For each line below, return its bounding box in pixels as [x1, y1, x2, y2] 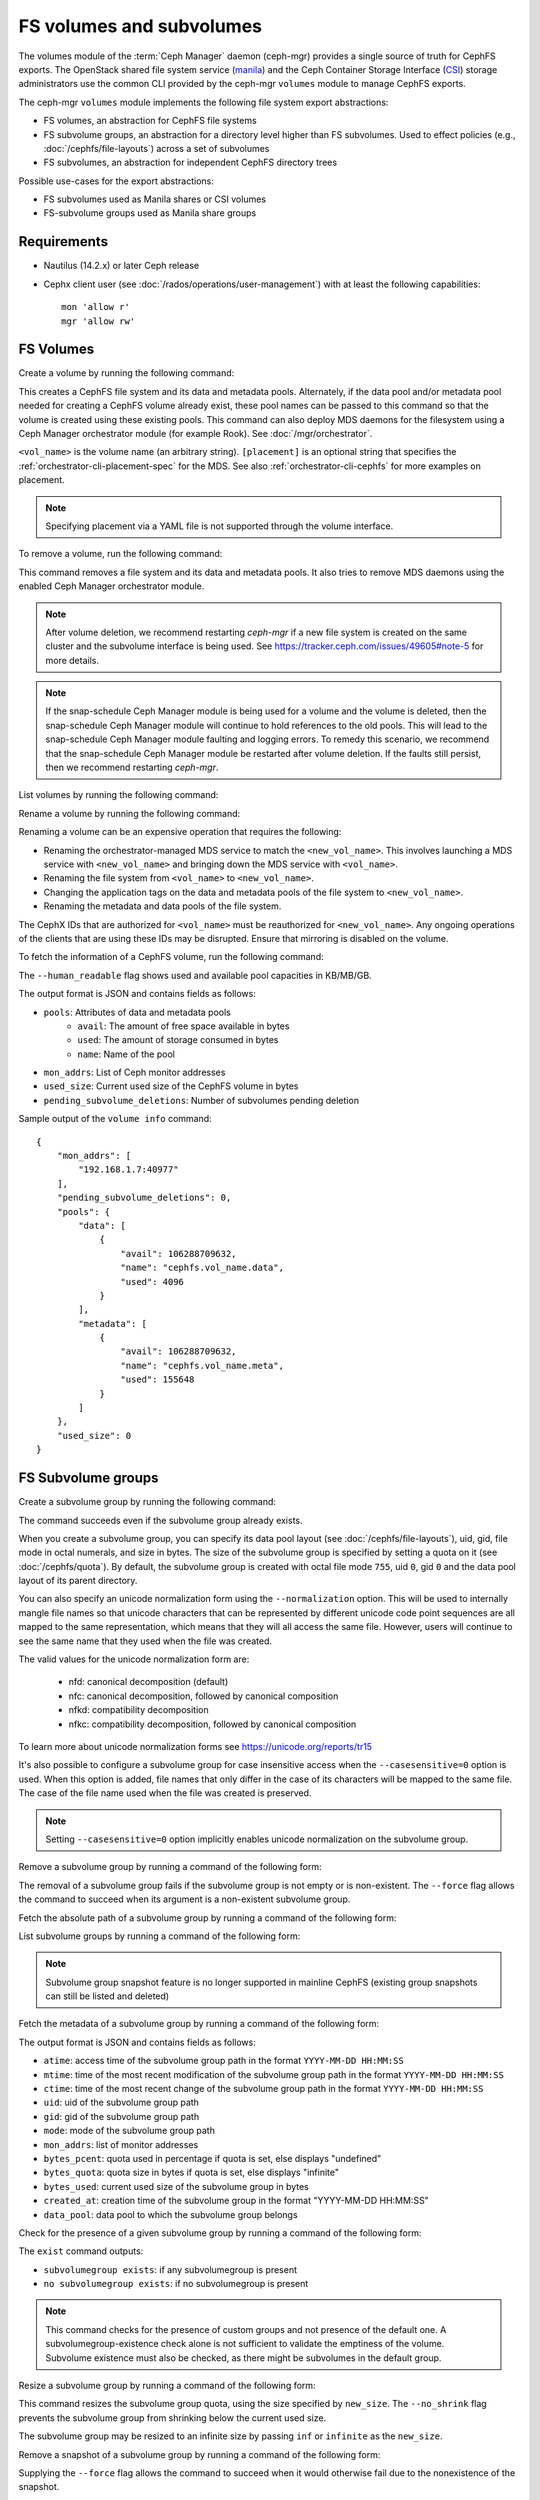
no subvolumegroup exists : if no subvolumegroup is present [43, 2278, 309, 2290]
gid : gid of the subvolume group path [43, 2110, 200, 2122]
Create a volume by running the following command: [18, 367, 235, 379]
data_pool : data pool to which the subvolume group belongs [43, 2208, 299, 2220]
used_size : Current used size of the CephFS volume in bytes [43, 1080, 299, 1092]
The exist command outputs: [18, 2245, 144, 2257]
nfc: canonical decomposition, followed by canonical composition [68, 1690, 339, 1702]
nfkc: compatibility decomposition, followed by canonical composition [68, 1718, 357, 1730]
